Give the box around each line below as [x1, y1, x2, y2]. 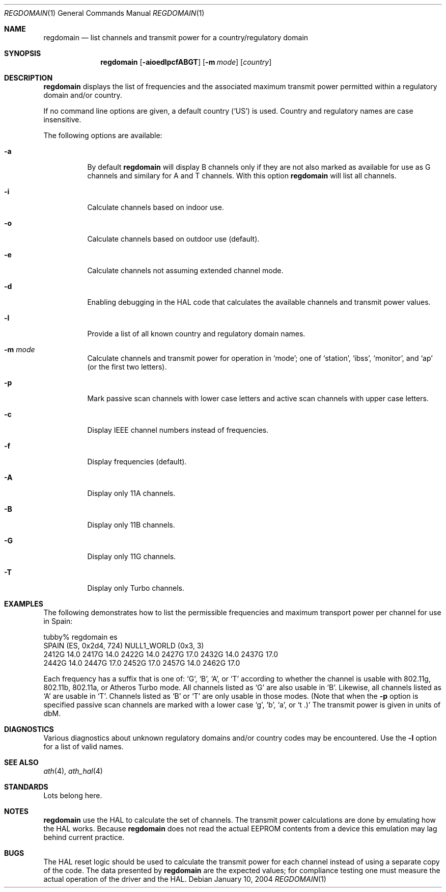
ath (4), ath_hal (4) [43, 767, 103, 775]
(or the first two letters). [87, 362, 167, 371]
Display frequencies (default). [87, 457, 187, 466]
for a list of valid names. [43, 742, 124, 751]
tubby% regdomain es [43, 633, 118, 641]
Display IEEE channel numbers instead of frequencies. [87, 426, 269, 434]
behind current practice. [43, 833, 125, 842]
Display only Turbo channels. [87, 584, 184, 592]
